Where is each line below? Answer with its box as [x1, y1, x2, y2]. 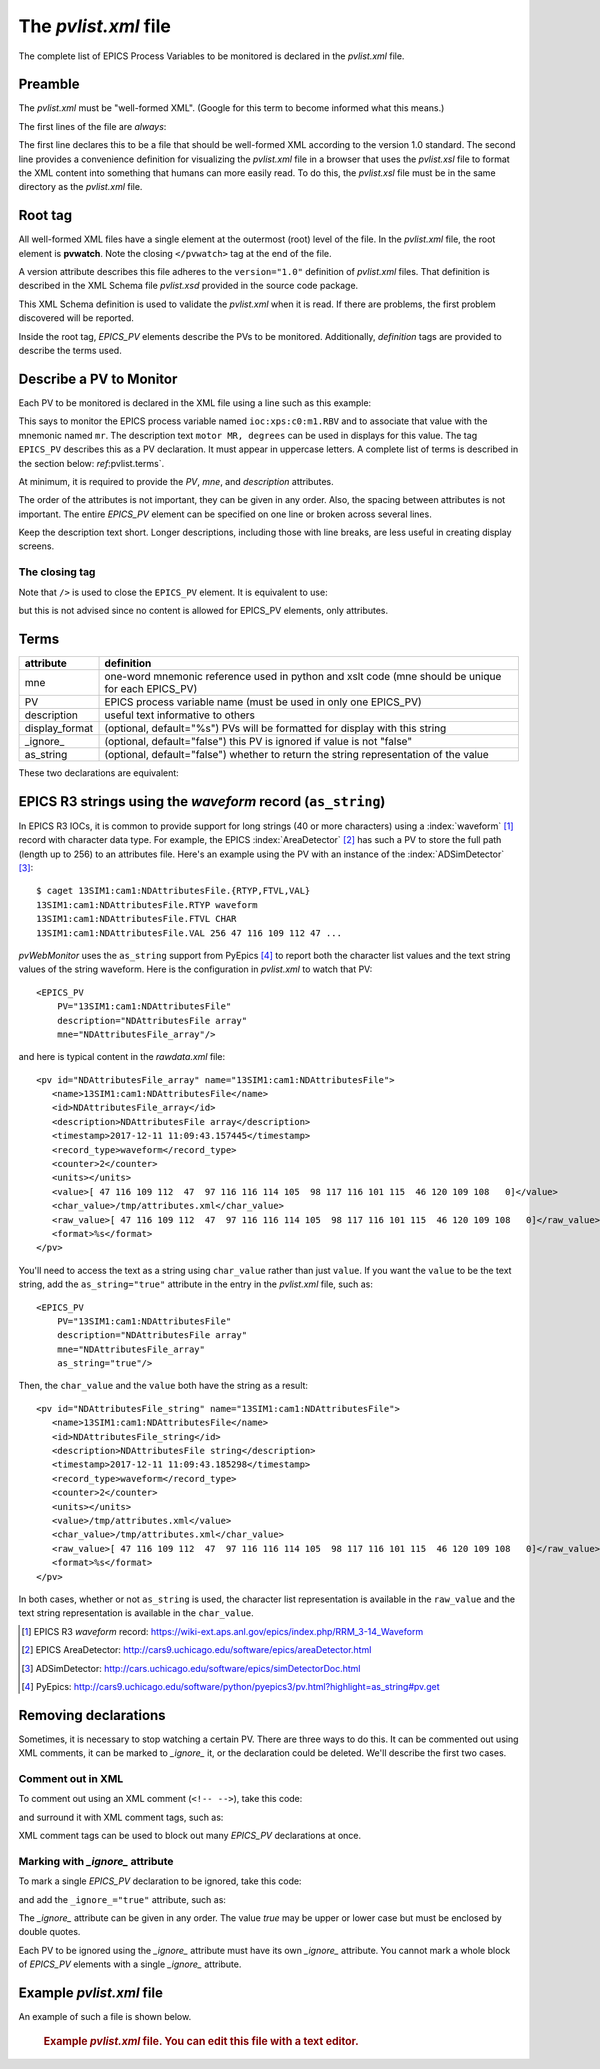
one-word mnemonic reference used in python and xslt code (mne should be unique [104, 669, 502, 683]
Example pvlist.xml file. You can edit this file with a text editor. [43, 2034, 359, 2048]
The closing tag [18, 565, 96, 579]
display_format [24, 721, 94, 735]
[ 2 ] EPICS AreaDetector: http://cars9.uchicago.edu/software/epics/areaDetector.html [21, 1644, 372, 1656]
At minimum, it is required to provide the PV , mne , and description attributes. [18, 475, 334, 487]
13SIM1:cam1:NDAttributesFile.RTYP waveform [36, 899, 259, 910]
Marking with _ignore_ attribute [18, 1854, 174, 1868]
